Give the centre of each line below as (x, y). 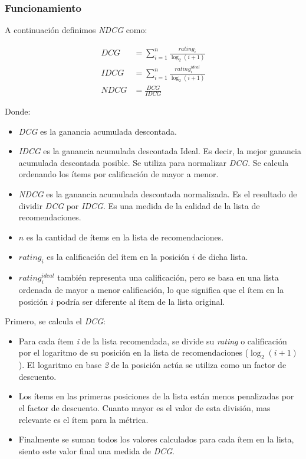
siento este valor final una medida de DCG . (96, 450)
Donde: (18, 111)
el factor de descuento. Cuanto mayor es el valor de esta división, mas (144, 407)
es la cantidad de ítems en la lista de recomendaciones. (125, 237)
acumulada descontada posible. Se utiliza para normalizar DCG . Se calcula (154, 162)
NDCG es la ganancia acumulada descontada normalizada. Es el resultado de (158, 193)
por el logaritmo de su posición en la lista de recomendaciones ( (134, 352)
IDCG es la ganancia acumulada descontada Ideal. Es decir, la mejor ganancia (160, 151)
